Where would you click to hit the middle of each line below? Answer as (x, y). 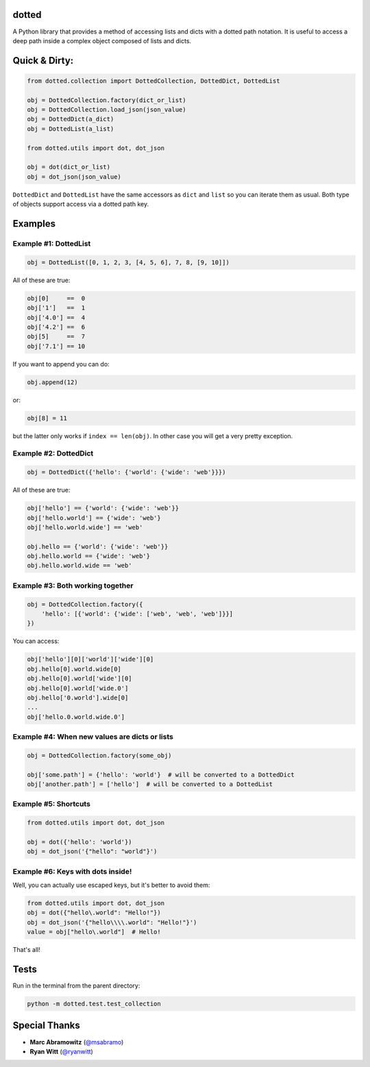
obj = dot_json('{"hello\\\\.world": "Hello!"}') (112, 922)
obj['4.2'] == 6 (56, 327)
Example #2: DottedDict (53, 453)
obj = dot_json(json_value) (74, 177)
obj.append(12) (52, 382)
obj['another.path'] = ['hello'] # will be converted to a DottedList (150, 784)
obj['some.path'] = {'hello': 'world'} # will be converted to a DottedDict (161, 775)
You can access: (36, 641)
